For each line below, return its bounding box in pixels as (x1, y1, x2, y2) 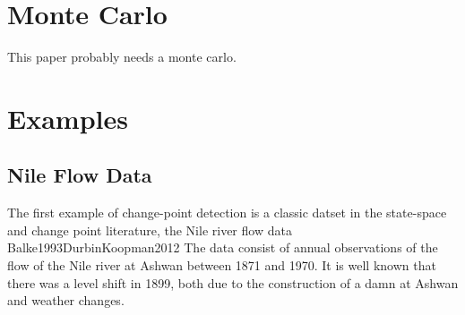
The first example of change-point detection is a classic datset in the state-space (7, 203, 447, 222)
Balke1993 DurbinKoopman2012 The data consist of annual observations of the (7, 238, 438, 257)
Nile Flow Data (7, 161, 152, 189)
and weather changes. (7, 291, 125, 310)
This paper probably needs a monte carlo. (7, 47, 237, 66)
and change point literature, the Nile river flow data (7, 220, 292, 239)
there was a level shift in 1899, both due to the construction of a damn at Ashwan (7, 273, 459, 292)
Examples (7, 99, 128, 136)
